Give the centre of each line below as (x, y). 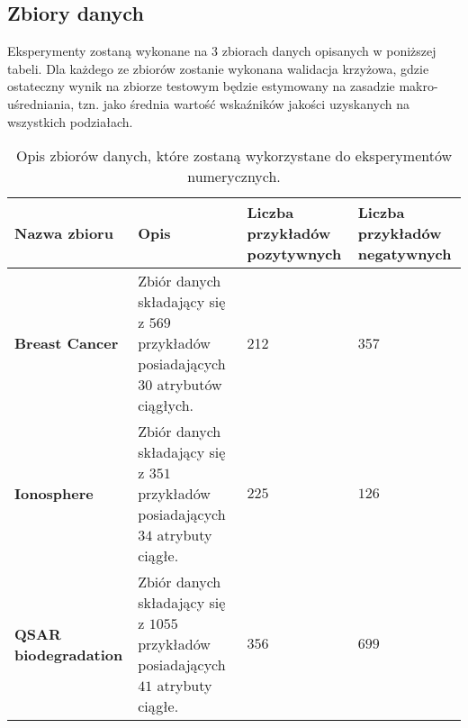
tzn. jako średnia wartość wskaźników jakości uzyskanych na (244, 103)
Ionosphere (54, 494)
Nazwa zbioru (64, 233)
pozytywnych (294, 254)
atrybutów (189, 385)
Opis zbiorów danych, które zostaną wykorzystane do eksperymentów (234, 156)
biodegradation (69, 654)
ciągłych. (166, 405)
